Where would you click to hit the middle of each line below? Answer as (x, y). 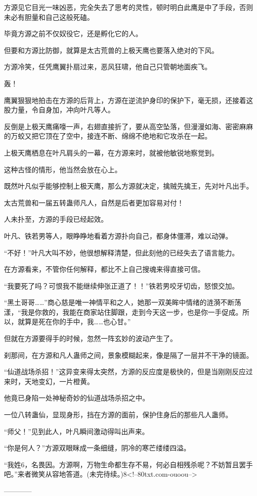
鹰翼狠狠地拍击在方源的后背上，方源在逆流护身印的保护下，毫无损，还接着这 (128, 100)
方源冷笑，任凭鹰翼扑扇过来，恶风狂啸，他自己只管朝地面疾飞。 (108, 67)
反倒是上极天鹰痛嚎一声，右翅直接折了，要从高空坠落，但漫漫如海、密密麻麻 (128, 126)
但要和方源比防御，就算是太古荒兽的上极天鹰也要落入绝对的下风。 (111, 50)
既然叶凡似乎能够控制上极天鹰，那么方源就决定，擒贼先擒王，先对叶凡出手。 (128, 186)
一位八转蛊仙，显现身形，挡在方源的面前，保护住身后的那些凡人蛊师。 (118, 415)
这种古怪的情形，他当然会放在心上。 (63, 169)
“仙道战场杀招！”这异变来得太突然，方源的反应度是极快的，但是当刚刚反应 (125, 372)
